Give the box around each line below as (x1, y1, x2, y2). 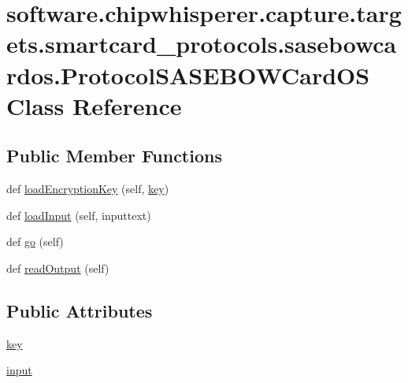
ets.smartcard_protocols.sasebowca (6, 28, 397, 60)
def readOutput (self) (6, 259, 109, 276)
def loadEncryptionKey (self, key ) (6, 180, 169, 197)
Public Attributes (6, 298, 153, 322)
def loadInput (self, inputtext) (6, 206, 151, 223)
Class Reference (6, 89, 182, 121)
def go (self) (6, 233, 64, 250)
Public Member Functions (6, 143, 222, 168)
